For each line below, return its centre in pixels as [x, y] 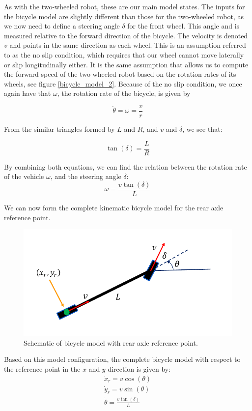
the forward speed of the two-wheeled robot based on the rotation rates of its [120, 74]
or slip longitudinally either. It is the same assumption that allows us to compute [126, 64]
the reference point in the [42, 369]
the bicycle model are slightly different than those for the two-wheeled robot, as [124, 16]
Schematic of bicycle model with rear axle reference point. [111, 342]
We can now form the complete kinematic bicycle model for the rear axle [114, 207]
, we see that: [202, 129]
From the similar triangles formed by [59, 129]
